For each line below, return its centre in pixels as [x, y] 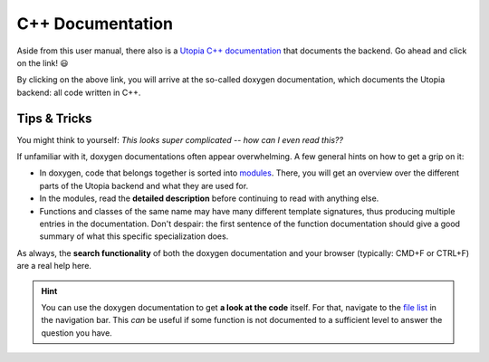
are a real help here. [54, 266]
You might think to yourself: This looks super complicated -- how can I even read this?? [180, 139]
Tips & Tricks [54, 118]
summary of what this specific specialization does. [134, 236]
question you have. [77, 333]
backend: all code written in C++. [79, 92]
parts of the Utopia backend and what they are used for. [144, 186]
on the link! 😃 [43, 62]
